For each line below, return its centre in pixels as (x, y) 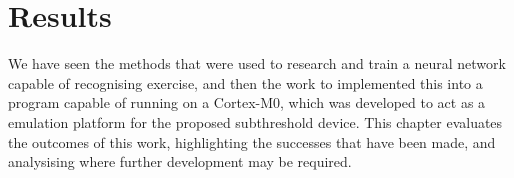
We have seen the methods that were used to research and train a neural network (257, 63)
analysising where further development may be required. (180, 161)
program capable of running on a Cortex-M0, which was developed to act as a (247, 102)
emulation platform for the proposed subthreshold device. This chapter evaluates (255, 121)
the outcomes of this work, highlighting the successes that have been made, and (252, 141)
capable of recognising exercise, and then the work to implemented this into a (245, 82)
